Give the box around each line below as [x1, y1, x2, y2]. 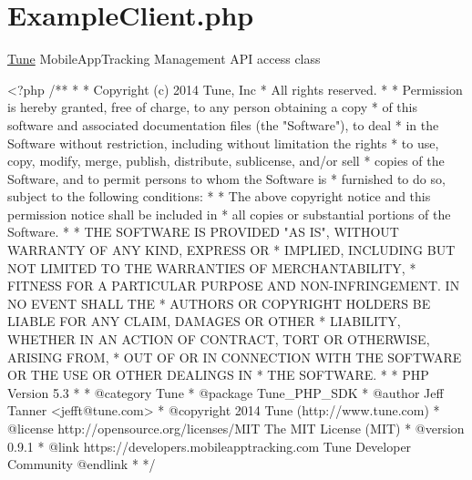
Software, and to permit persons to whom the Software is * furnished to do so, [7, 169, 446, 188]
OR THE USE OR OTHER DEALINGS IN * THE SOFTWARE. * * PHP [7, 365, 429, 384]
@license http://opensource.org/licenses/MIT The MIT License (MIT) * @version [7, 419, 465, 437]
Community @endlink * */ [7, 454, 156, 474]
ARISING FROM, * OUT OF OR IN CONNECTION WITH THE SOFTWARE [7, 347, 462, 366]
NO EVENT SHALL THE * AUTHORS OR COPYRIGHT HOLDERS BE [7, 293, 431, 312]
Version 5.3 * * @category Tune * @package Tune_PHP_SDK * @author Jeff [7, 383, 444, 402]
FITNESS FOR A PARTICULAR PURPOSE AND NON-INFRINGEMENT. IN [7, 276, 460, 295]
